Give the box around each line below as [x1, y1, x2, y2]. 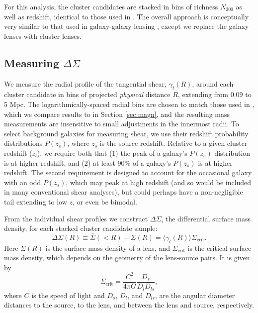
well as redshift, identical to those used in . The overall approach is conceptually [4, 11, 249, 21]
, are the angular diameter [155, 290, 235, 300]
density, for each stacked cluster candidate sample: [4, 223, 158, 233]
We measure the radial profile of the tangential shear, [4, 78, 167, 89]
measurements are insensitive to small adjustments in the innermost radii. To [4, 118, 239, 129]
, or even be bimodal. [72, 196, 137, 207]
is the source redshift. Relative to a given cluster [99, 138, 248, 148]
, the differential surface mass [161, 213, 251, 223]
